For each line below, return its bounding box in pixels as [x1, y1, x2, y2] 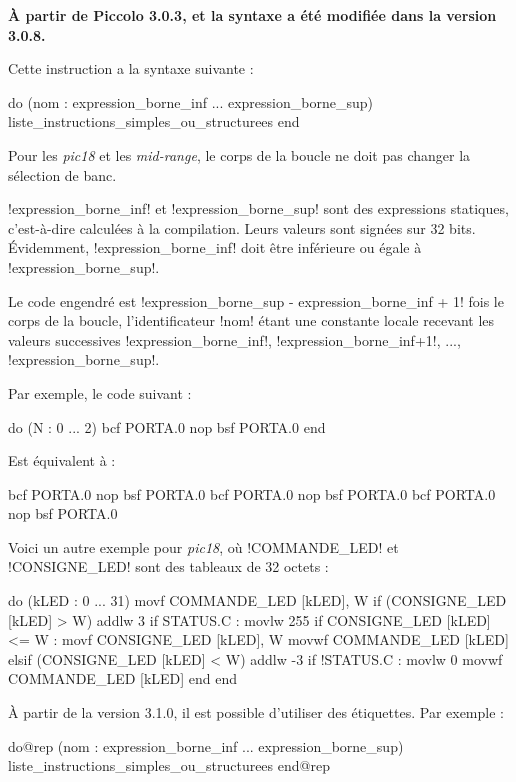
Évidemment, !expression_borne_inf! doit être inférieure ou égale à [8, 237, 422, 258]
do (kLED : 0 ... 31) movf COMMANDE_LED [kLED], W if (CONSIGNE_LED [8, 590, 507, 611]
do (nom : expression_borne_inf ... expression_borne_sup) [8, 91, 373, 112]
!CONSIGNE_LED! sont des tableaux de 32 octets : [8, 556, 329, 577]
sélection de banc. [8, 164, 117, 185]
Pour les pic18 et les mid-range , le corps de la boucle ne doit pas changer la [8, 144, 471, 165]
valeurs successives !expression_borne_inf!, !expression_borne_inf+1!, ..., [8, 329, 461, 350]
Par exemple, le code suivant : [8, 382, 192, 403]
